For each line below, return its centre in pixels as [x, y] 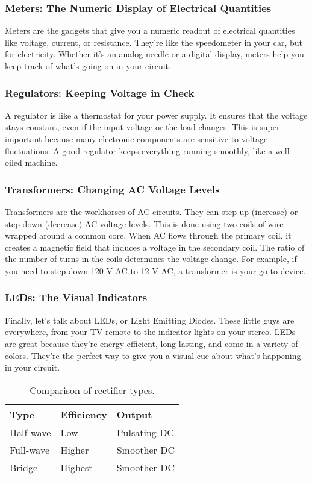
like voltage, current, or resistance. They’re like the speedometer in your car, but [154, 42]
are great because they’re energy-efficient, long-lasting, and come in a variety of [151, 343]
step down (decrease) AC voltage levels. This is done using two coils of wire [144, 223]
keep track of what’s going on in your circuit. [88, 66]
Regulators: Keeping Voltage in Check [100, 92]
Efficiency [84, 414]
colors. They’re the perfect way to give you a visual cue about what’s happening [153, 355]
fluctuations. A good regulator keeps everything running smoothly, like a [139, 150]
